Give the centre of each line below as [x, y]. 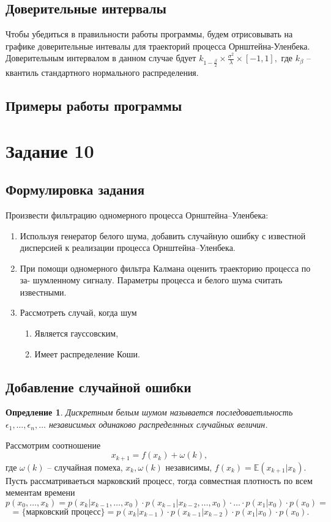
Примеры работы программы [94, 105]
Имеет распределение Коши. [87, 353]
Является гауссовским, [76, 333]
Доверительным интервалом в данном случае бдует [101, 58]
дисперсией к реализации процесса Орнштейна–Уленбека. [128, 248]
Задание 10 [50, 150]
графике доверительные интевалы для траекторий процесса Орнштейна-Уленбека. [158, 46]
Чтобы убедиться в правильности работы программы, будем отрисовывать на [149, 34]
